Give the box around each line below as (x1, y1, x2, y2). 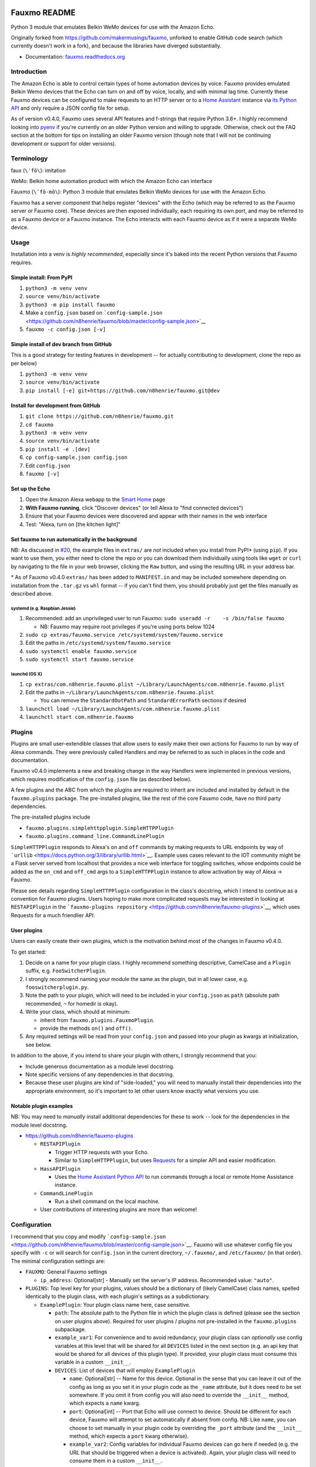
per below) (11, 360, 37, 367)
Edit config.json (25, 462, 70, 469)
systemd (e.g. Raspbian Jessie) (11, 605, 76, 611)
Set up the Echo (11, 485, 50, 492)
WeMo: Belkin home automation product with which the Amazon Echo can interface (11, 178, 213, 185)
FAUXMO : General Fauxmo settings (25, 1268, 108, 1276)
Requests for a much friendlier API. (11, 911, 95, 918)
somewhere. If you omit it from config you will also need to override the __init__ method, (69, 1391, 289, 1399)
